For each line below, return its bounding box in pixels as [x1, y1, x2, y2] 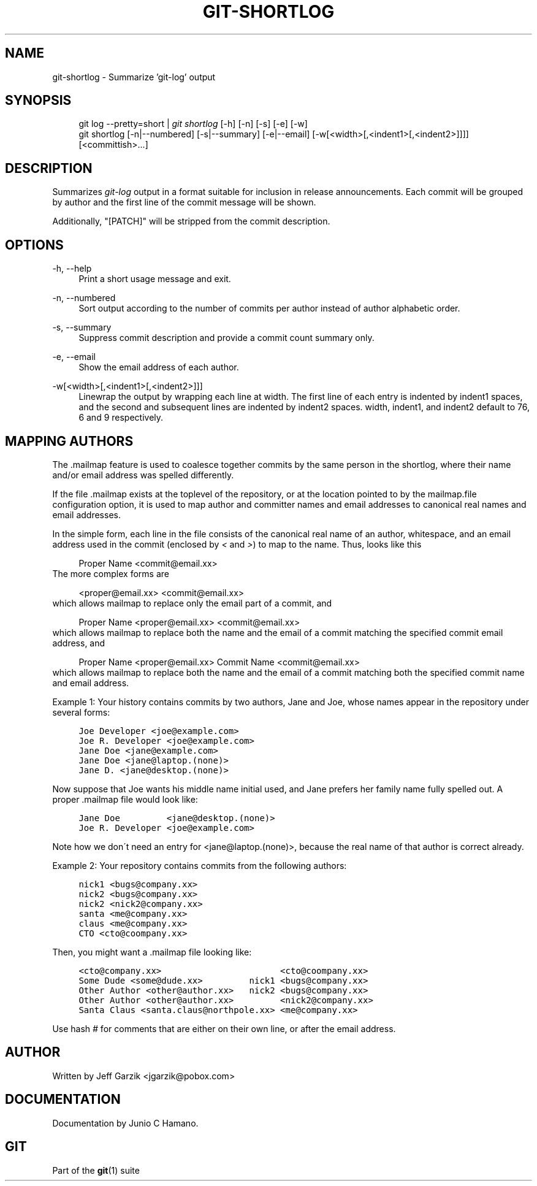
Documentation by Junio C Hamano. [52, 1117, 199, 1128]
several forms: [52, 706, 110, 717]
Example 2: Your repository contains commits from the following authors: [52, 860, 347, 871]
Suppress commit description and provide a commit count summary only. [78, 332, 375, 343]
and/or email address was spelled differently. [52, 469, 234, 480]
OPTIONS [5, 237, 64, 253]
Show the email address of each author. [78, 362, 239, 373]
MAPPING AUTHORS [5, 433, 134, 449]
